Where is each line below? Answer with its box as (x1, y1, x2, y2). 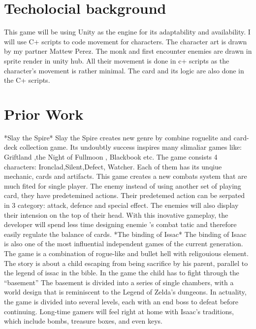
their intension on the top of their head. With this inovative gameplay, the (4, 209, 228, 220)
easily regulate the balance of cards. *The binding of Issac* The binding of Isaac (4, 229, 247, 239)
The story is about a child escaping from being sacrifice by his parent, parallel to (4, 258, 248, 268)
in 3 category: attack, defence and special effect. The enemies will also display (4, 199, 239, 210)
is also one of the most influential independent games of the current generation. (4, 238, 243, 249)
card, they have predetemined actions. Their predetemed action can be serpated (4, 190, 245, 200)
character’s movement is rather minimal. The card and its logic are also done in (4, 65, 244, 75)
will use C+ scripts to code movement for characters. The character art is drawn (4, 36, 247, 46)
